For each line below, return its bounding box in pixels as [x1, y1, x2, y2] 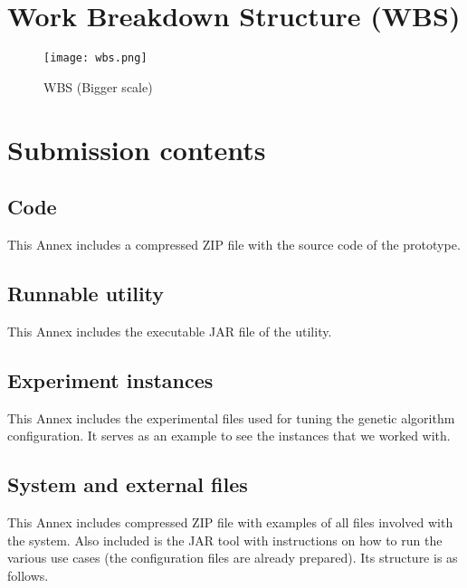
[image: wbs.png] [43, 52, 148, 65]
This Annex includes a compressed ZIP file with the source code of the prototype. [7, 234, 461, 253]
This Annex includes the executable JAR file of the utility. [7, 321, 332, 340]
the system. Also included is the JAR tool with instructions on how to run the [7, 530, 443, 549]
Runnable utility [7, 279, 165, 307]
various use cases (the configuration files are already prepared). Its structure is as [7, 548, 458, 567]
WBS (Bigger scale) [43, 77, 153, 96]
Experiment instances [7, 365, 214, 394]
